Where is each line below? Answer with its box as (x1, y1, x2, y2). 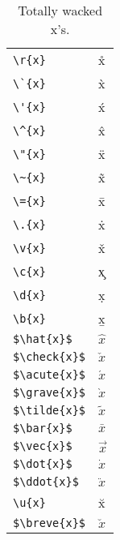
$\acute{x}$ (13, 368, 86, 381)
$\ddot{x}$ (13, 475, 79, 488)
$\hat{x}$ (13, 332, 72, 345)
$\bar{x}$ (13, 422, 72, 435)
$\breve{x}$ (13, 516, 86, 529)
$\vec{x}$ (13, 439, 72, 452)
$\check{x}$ (13, 350, 86, 363)
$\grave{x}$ (13, 386, 86, 399)
